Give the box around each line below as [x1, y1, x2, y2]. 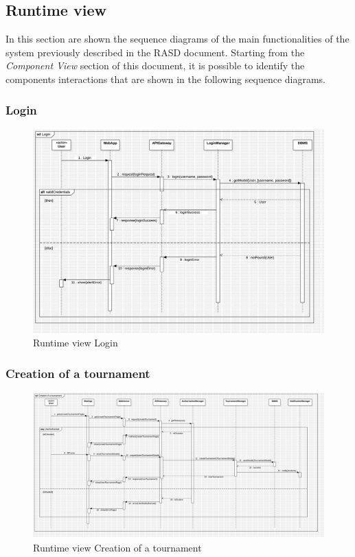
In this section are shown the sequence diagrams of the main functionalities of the [5, 32, 350, 46]
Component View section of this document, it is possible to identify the [5, 58, 305, 73]
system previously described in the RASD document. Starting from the [5, 45, 305, 59]
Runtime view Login [33, 335, 118, 350]
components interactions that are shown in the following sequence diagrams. [5, 71, 325, 86]
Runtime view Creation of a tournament [33, 540, 202, 554]
